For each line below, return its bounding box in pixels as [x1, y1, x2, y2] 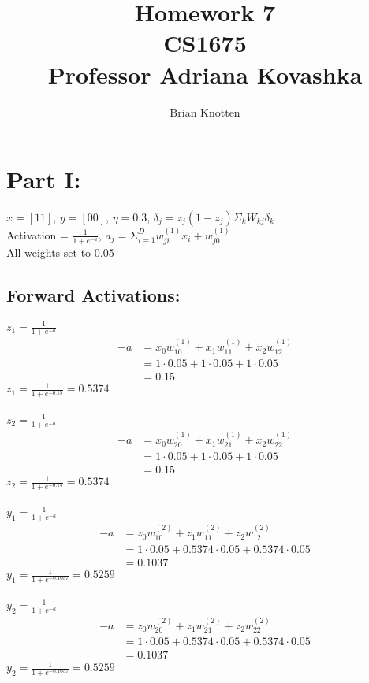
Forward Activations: [6, 283, 181, 307]
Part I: [6, 163, 81, 195]
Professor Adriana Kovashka [47, 58, 363, 90]
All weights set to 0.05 [6, 244, 114, 261]
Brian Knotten [170, 103, 240, 120]
